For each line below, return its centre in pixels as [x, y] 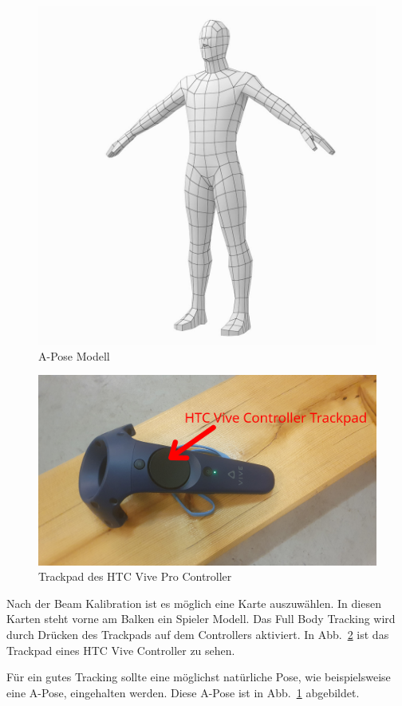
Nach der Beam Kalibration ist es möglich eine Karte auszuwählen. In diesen [194, 603]
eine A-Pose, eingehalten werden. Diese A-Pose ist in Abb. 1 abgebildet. [183, 692]
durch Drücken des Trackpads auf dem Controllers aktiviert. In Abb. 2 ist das [198, 635]
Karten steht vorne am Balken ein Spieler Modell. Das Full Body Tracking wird [201, 619]
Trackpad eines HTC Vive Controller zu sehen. [121, 650]
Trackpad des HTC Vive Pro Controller [135, 576]
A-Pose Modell [74, 355]
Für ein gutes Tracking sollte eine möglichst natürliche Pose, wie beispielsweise [199, 677]
